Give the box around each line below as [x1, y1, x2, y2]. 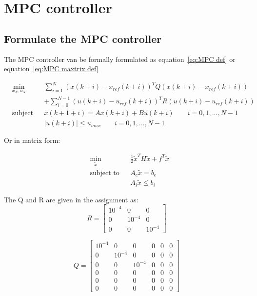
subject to [90, 169, 119, 177]
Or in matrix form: [4, 135, 60, 145]
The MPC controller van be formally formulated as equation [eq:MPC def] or [4, 54, 236, 64]
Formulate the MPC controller [4, 31, 162, 46]
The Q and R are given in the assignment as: [4, 194, 138, 204]
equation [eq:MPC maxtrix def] [4, 63, 99, 74]
